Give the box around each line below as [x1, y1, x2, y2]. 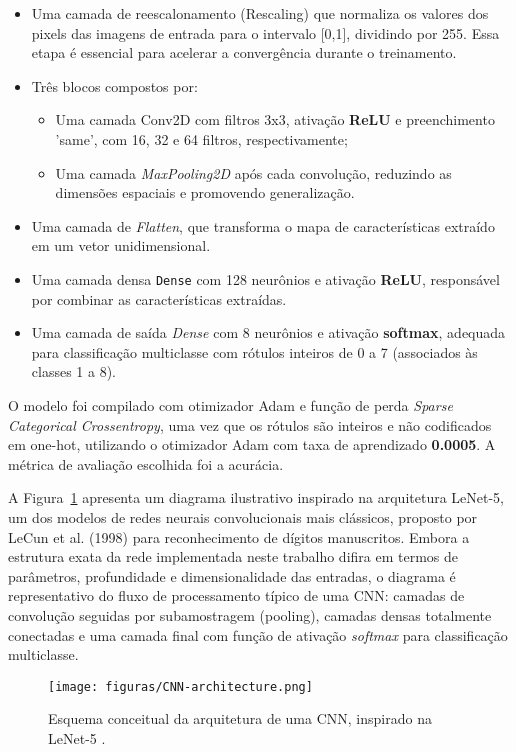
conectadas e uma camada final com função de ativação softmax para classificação [8, 624, 508, 645]
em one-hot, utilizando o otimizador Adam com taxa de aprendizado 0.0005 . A [8, 434, 496, 455]
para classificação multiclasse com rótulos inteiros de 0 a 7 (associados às [31, 341, 478, 362]
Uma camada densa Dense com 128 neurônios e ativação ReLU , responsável [31, 268, 500, 289]
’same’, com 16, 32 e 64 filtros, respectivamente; [55, 128, 348, 149]
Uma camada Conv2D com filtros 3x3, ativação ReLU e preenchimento [55, 109, 495, 130]
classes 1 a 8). [31, 361, 116, 382]
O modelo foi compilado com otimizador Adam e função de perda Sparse [8, 394, 453, 415]
